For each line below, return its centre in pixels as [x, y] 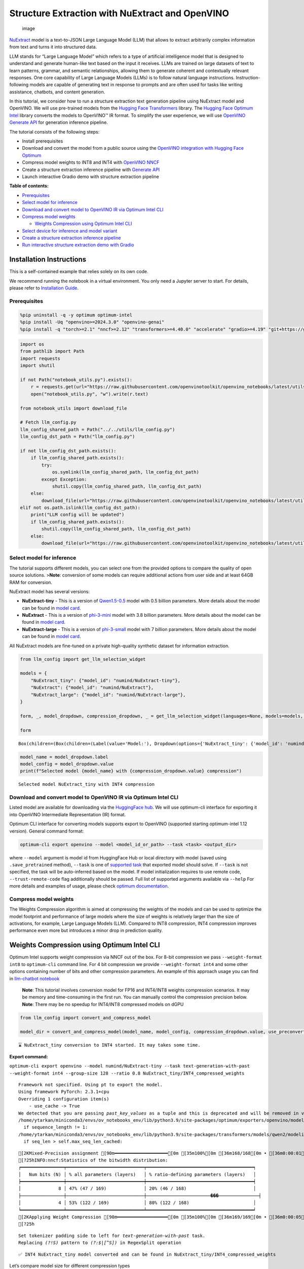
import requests [40, 358]
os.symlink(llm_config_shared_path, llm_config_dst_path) [126, 472]
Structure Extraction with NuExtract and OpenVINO [119, 13]
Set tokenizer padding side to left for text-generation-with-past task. [112, 1235]
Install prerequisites [43, 141]
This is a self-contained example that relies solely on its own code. [79, 272]
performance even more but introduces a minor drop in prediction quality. [86, 930]
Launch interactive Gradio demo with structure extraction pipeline [90, 176]
